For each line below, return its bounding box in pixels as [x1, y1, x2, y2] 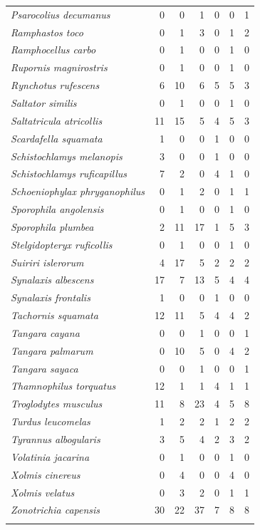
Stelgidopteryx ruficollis [11, 237, 113, 251]
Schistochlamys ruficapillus [11, 166, 128, 181]
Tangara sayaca [11, 360, 78, 375]
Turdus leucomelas [11, 414, 90, 429]
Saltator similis [11, 95, 77, 110]
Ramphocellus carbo [11, 42, 96, 57]
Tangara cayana [11, 325, 80, 340]
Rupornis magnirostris [11, 60, 108, 75]
